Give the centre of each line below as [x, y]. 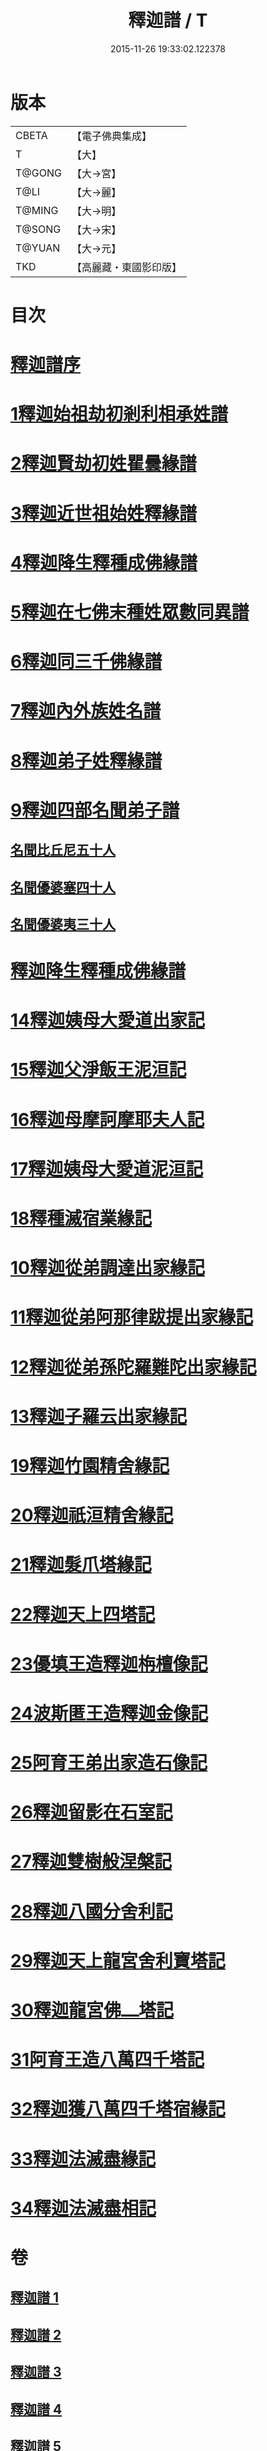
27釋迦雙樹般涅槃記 [91, 1862]
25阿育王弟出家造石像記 [109, 1763]
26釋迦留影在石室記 [91, 1812]
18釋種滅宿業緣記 [81, 1218]
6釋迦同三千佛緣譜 [86, 662]
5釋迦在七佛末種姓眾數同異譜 [130, 612]
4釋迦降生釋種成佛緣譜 [104, 562]
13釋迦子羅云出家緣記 [99, 1416]
